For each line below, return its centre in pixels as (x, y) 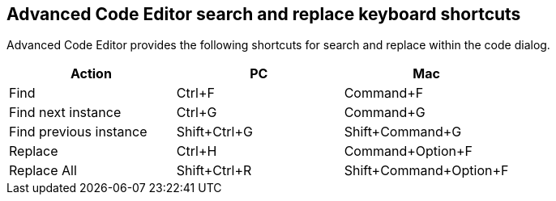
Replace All (43, 171)
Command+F (384, 93)
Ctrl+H (197, 151)
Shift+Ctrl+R (214, 171)
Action (91, 74)
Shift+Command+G (403, 132)
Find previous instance (78, 132)
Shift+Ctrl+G (214, 132)
